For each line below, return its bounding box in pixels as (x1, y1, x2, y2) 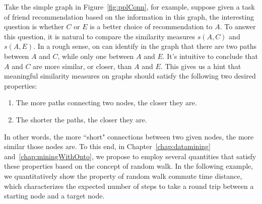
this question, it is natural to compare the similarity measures (4, 31, 195, 41)
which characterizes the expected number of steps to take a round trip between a (4, 180, 254, 191)
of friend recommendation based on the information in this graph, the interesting (4, 11, 254, 22)
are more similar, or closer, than (33, 60, 132, 71)
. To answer (220, 21, 256, 32)
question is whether (4, 21, 64, 32)
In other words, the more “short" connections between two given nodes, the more (4, 131, 254, 142)
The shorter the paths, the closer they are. (16, 114, 147, 124)
